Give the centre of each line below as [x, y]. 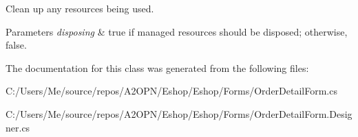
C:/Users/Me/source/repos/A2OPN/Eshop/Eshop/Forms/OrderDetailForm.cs [171, 91]
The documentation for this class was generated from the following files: [157, 67]
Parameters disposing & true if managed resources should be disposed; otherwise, [177, 31]
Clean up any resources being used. [80, 8]
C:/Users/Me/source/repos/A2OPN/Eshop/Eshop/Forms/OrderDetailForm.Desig [179, 113]
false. [16, 45]
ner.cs [18, 127]
